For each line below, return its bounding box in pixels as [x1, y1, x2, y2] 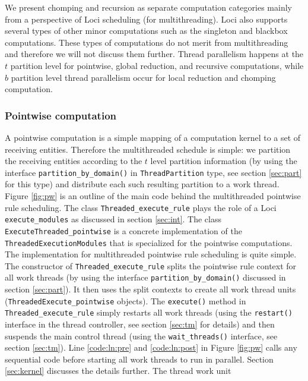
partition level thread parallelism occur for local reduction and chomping [11, 71, 276, 83]
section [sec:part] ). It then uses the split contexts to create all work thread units [5, 283, 296, 295]
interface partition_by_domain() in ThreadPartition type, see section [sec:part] [5, 166, 302, 178]
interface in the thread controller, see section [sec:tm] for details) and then [5, 318, 275, 330]
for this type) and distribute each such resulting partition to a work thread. [5, 178, 280, 190]
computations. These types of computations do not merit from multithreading [5, 36, 288, 48]
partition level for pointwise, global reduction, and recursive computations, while [10, 59, 304, 71]
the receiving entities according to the [5, 155, 142, 167]
